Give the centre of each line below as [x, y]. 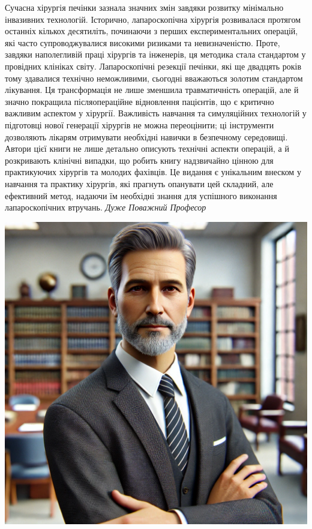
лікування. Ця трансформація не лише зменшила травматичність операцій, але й [152, 90]
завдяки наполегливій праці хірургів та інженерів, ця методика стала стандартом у [155, 54]
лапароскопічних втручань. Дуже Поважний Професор [106, 207]
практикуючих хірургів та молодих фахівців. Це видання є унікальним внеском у [153, 172]
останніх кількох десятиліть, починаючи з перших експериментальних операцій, [151, 31]
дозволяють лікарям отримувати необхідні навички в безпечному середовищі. [146, 136]
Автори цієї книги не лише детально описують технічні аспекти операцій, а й [147, 148]
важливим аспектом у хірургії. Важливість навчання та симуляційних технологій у [156, 113]
